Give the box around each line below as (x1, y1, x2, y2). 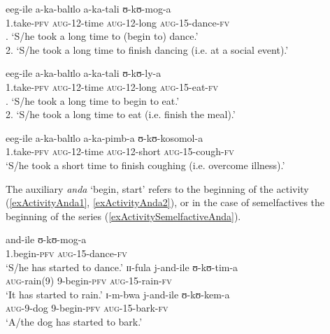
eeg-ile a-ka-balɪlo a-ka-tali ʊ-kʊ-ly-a (6, 66, 162, 80)
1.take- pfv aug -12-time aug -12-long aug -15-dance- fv (6, 15, 230, 29)
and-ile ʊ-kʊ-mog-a (6, 232, 87, 247)
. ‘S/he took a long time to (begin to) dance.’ (6, 29, 199, 43)
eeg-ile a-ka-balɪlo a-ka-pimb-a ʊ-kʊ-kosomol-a (6, 130, 203, 145)
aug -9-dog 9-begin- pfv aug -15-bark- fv (6, 300, 168, 315)
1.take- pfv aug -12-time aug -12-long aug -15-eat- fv (6, 79, 219, 94)
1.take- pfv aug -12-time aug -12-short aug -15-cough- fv (6, 144, 234, 159)
